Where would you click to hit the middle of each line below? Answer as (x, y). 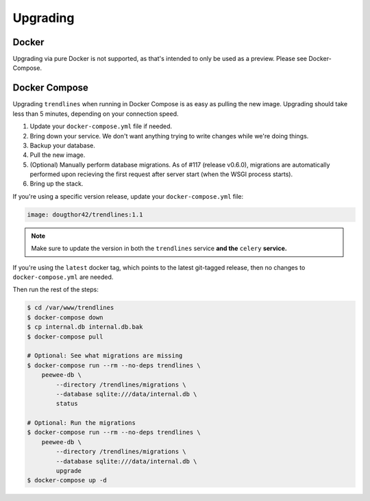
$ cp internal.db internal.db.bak (85, 327)
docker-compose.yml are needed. (63, 277)
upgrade (69, 471)
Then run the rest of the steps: (56, 290)
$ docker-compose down (65, 317)
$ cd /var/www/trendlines (71, 308)
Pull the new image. (58, 155)
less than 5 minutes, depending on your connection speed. (96, 114)
